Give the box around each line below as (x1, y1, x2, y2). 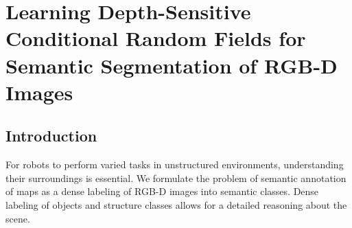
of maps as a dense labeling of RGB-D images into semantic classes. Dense (5, 184, 319, 198)
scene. (5, 211, 30, 225)
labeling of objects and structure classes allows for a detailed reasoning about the (5, 197, 347, 212)
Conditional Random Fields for (5, 24, 306, 52)
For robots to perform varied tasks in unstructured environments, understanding (5, 157, 344, 172)
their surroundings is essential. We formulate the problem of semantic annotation (5, 170, 347, 185)
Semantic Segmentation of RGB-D (5, 51, 338, 79)
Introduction (5, 125, 97, 146)
